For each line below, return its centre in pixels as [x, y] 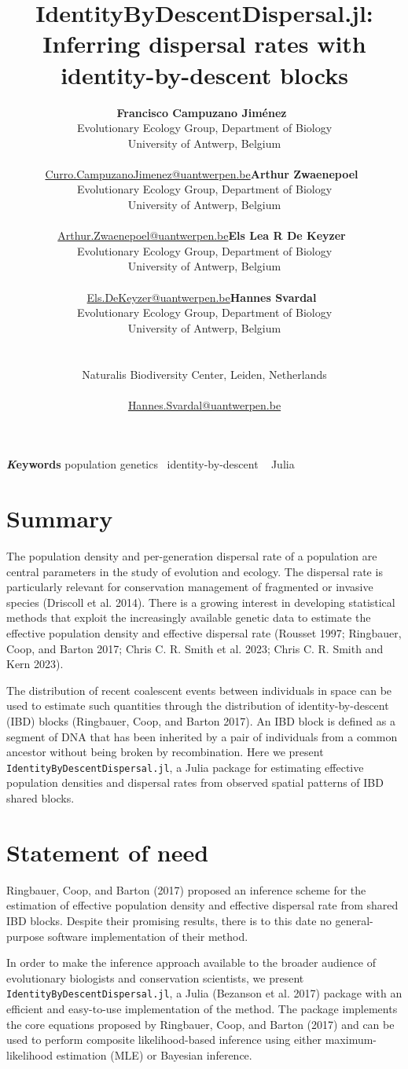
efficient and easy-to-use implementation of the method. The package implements [202, 1008]
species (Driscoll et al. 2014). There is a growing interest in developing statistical [201, 602]
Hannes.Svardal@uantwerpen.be [204, 404]
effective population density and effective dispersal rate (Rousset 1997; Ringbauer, [204, 633]
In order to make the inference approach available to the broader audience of [191, 962]
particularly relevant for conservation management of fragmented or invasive [190, 587]
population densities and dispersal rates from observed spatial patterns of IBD [195, 782]
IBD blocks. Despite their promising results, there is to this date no [169, 920]
